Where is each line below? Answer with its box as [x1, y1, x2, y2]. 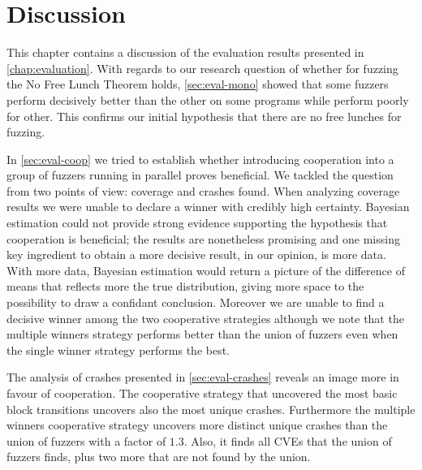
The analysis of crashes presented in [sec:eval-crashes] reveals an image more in [6, 369, 399, 386]
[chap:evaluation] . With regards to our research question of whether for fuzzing [6, 59, 398, 76]
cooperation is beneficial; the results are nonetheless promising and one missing [6, 230, 400, 247]
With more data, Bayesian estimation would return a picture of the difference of [6, 261, 405, 278]
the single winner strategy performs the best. [6, 341, 230, 358]
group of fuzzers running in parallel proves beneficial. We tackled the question [6, 166, 394, 183]
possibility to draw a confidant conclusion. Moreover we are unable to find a [6, 294, 385, 311]
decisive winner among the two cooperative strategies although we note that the [6, 309, 404, 326]
